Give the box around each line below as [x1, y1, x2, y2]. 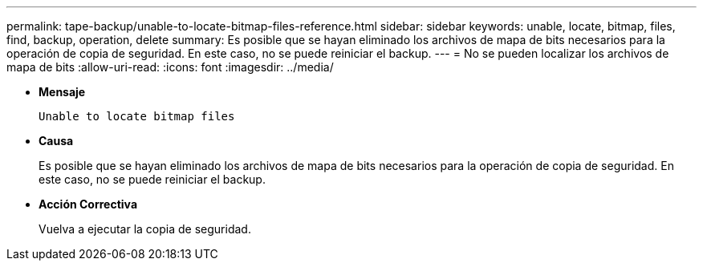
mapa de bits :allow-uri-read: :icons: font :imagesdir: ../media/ [6, 60, 334, 74]
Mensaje [39, 85, 86, 99]
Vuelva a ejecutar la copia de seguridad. [39, 222, 251, 236]
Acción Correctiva [39, 197, 138, 211]
